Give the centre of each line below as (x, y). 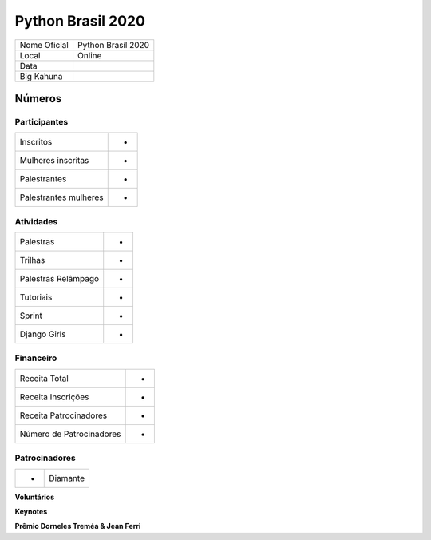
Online (89, 55)
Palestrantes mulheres (61, 197)
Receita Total (44, 378)
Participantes (42, 121)
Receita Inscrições (54, 397)
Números (38, 99)
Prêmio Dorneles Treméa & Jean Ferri (78, 526)
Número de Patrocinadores (70, 434)
